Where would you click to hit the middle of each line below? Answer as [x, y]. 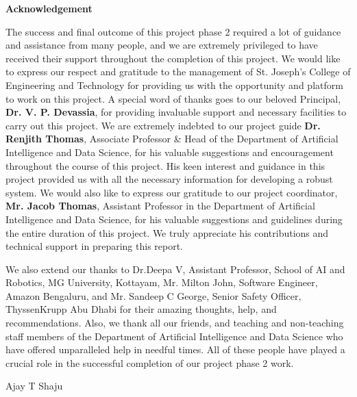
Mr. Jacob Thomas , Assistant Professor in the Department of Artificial [160, 206]
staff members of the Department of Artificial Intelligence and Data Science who [174, 336]
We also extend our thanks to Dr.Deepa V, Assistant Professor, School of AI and [175, 269]
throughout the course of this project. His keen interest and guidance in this [165, 165]
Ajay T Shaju [34, 386]
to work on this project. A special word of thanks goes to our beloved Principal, [173, 98]
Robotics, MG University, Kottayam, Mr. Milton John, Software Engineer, [162, 282]
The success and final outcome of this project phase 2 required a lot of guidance [173, 31]
